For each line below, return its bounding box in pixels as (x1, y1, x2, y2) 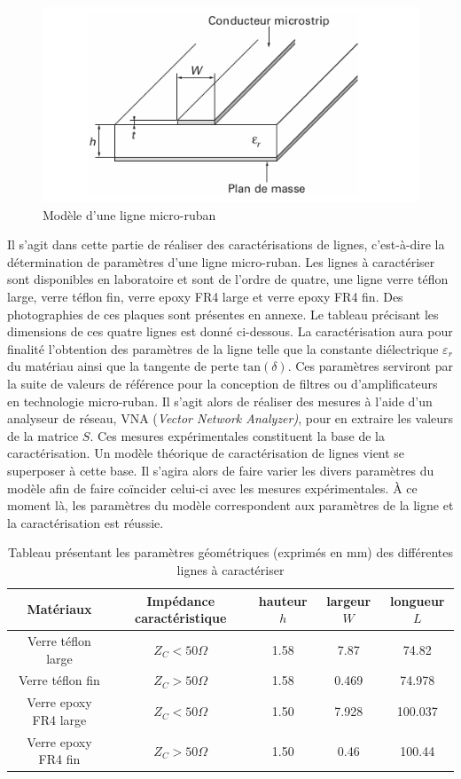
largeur (326, 591, 371, 610)
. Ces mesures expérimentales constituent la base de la (90, 426, 385, 445)
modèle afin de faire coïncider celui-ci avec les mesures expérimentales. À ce (7, 478, 418, 497)
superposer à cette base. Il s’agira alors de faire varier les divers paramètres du (7, 461, 434, 479)
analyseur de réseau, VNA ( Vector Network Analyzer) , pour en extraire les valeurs (7, 409, 454, 428)
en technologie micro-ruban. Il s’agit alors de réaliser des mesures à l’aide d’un (7, 391, 433, 410)
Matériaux (27, 600, 92, 618)
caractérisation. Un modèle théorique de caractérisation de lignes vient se (7, 444, 405, 462)
